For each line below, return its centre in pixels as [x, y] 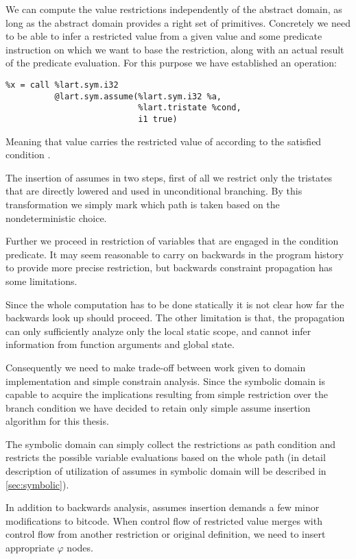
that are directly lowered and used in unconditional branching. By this [154, 191]
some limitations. [41, 281]
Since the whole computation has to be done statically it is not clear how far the [175, 304]
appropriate [30, 548]
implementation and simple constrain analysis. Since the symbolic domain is [166, 381]
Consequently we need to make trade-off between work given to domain [156, 367]
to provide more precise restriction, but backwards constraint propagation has [169, 268]
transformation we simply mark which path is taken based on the [143, 204]
